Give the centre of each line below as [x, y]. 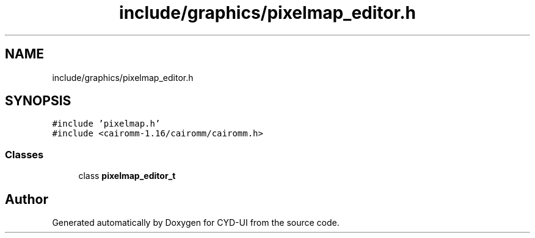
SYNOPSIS [38, 101]
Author [27, 199]
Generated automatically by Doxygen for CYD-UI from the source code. [196, 223]
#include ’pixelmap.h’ [106, 124]
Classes [24, 154]
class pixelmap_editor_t [127, 176]
